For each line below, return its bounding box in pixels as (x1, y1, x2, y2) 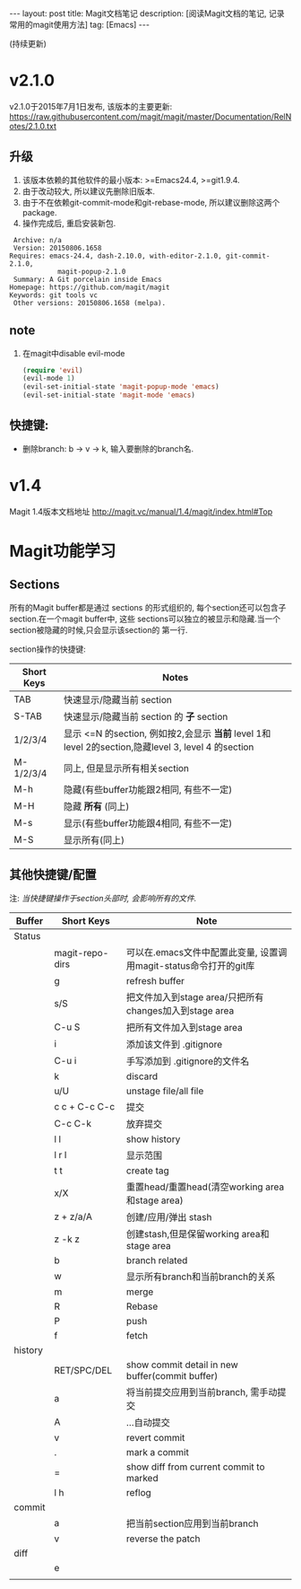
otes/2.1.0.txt (9, 120, 56, 131)
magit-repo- (53, 946, 109, 959)
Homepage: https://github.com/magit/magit (9, 283, 170, 292)
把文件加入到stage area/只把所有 (125, 990, 264, 1003)
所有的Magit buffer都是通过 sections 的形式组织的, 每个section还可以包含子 (9, 601, 287, 612)
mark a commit (125, 1445, 190, 1458)
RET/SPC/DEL (53, 1364, 113, 1376)
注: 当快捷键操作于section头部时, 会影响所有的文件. (9, 892, 197, 903)
